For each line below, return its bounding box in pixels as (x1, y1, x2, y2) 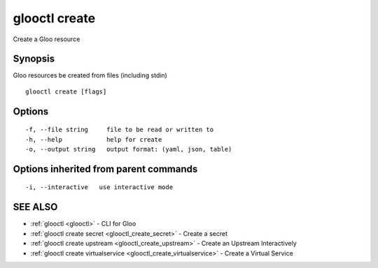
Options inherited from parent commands (13, 163, 198, 174)
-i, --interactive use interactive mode (25, 184, 174, 191)
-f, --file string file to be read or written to (25, 126, 213, 134)
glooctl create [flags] (25, 87, 107, 96)
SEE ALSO (13, 201, 58, 213)
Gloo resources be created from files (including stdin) (13, 71, 167, 80)
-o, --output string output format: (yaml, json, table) (25, 145, 232, 154)
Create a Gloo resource (13, 35, 80, 43)
